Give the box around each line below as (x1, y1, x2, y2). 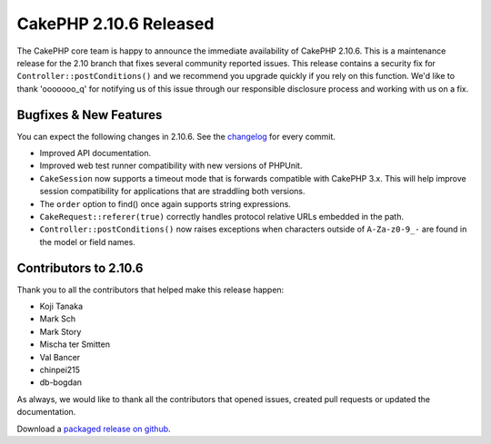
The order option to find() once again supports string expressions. (39, 198, 291, 209)
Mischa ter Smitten (39, 339, 111, 350)
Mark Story (39, 326, 82, 337)
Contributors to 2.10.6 (16, 260, 144, 276)
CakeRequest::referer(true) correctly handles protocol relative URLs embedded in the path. (39, 211, 405, 222)
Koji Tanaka (39, 301, 84, 312)
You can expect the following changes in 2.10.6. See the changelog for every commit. (16, 131, 336, 142)
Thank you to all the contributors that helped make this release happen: (16, 284, 285, 295)
